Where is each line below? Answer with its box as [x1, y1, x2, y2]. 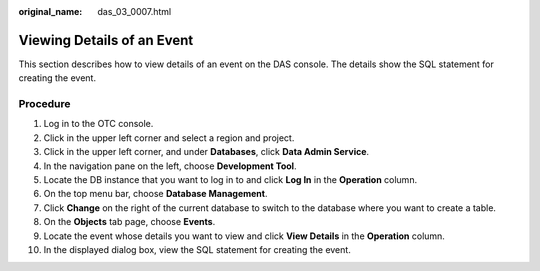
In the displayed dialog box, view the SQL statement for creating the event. [43, 243, 352, 255]
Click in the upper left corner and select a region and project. [43, 131, 295, 144]
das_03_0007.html [97, 6, 172, 17]
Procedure [18, 97, 71, 111]
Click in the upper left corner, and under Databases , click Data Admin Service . [43, 146, 370, 158]
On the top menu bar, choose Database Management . [43, 188, 268, 200]
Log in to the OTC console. [43, 118, 154, 130]
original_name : [18, 6, 83, 17]
